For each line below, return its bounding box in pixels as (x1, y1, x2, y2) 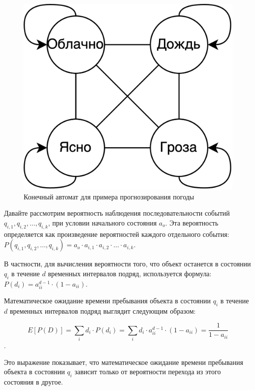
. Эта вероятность (165, 217, 219, 227)
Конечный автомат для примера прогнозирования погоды (24, 191, 194, 201)
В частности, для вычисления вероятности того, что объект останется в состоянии (4, 259, 251, 269)
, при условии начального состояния (48, 217, 157, 227)
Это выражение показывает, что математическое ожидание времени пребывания (4, 357, 244, 367)
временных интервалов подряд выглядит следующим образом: (9, 305, 196, 316)
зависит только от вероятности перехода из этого (74, 366, 221, 377)
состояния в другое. (4, 377, 63, 387)
